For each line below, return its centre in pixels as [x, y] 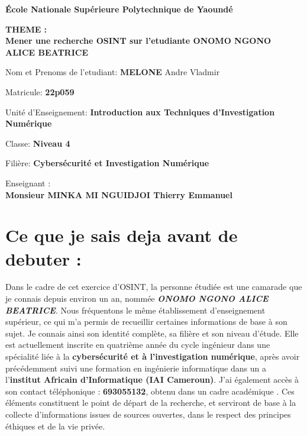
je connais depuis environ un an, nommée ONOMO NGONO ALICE [137, 298]
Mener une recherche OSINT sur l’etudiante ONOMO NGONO [138, 41]
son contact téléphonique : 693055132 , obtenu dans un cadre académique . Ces [150, 391]
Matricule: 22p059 [40, 91]
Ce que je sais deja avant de [122, 235]
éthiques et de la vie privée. [55, 426]
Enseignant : [28, 183]
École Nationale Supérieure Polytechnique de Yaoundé [119, 9]
